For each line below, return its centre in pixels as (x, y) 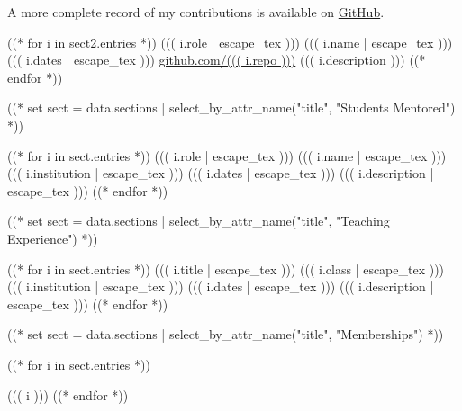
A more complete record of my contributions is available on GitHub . (196, 12)
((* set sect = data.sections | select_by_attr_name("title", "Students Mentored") (231, 107)
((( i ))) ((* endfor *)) (68, 394)
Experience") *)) (53, 238)
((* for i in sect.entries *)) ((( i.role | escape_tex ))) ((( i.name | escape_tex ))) (227, 155)
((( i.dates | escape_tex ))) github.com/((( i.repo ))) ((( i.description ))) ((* (217, 60)
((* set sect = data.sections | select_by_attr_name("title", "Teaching (199, 221)
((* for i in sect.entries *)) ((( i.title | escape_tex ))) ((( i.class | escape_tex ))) (226, 268)
